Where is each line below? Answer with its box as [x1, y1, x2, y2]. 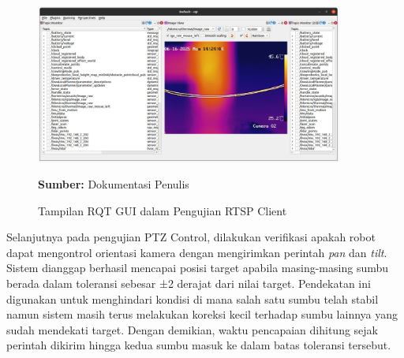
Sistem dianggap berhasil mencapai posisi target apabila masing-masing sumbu [6, 259, 389, 276]
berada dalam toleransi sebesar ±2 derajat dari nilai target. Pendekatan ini [6, 275, 371, 292]
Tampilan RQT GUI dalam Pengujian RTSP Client [38, 202, 287, 218]
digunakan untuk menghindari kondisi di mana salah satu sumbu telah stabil [6, 290, 379, 307]
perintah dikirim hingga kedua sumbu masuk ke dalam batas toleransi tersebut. [6, 337, 391, 353]
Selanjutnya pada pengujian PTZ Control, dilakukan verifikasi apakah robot [6, 229, 376, 245]
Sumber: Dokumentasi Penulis [38, 176, 189, 192]
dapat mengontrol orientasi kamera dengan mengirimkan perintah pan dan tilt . [6, 244, 387, 260]
